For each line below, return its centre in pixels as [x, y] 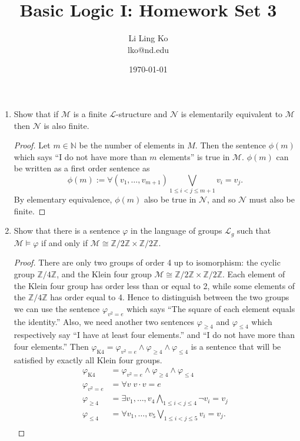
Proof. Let [32, 145]
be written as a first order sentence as [82, 168]
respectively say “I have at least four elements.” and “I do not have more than [154, 335]
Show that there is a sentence [67, 231]
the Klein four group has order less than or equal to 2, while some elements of [154, 285]
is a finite [90, 113]
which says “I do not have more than [80, 156]
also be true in [170, 199]
